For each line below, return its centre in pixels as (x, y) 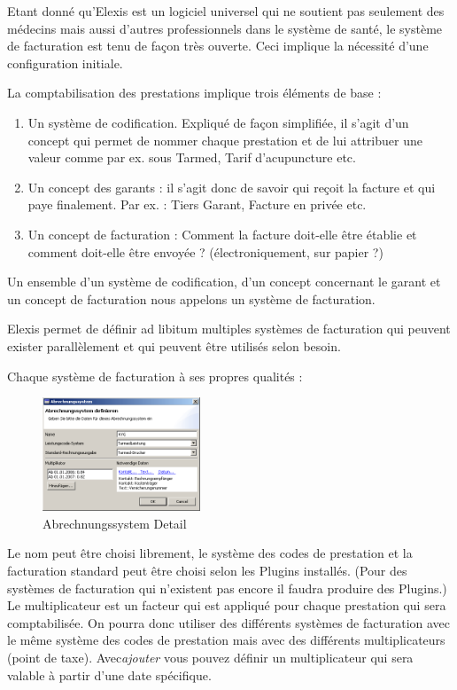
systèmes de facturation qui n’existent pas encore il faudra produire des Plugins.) (227, 588)
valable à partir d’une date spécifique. (109, 674)
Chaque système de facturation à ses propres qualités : (155, 376)
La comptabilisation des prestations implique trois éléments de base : (194, 93)
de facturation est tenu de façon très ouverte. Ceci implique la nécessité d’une (218, 46)
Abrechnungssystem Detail (115, 523)
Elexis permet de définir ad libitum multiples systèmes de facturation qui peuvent (229, 329)
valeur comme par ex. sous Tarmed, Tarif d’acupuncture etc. (192, 157)
